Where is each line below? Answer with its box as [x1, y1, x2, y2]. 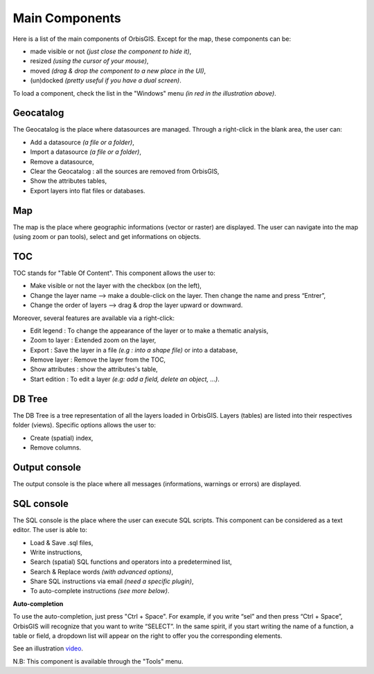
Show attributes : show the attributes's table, [30, 365, 159, 373]
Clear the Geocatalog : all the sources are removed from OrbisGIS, [30, 167, 220, 175]
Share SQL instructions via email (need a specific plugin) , [30, 577, 194, 585]
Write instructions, [30, 548, 82, 556]
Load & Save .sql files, [30, 538, 93, 547]
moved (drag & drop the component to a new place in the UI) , [30, 66, 206, 75]
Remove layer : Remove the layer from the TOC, [30, 355, 166, 364]
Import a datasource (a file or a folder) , [30, 148, 142, 156]
